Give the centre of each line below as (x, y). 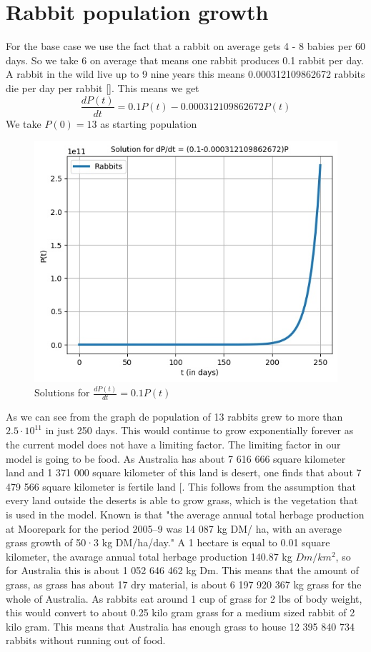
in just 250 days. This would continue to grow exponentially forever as (199, 430)
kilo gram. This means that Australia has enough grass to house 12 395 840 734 (180, 626)
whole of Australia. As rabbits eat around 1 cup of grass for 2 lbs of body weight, (184, 598)
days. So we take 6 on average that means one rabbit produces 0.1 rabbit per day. (185, 60)
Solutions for (62, 392)
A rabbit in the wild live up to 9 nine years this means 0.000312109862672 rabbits (185, 74)
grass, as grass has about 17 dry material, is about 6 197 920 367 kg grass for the (184, 585)
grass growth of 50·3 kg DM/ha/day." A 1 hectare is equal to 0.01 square (168, 542)
